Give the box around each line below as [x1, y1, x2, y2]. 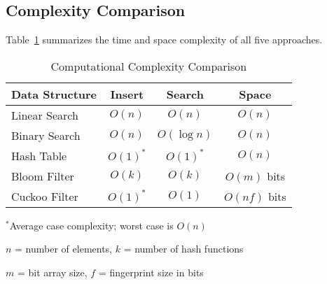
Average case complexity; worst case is [9, 218, 174, 232]
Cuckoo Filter [11, 187, 78, 204]
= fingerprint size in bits [98, 264, 204, 279]
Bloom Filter [11, 167, 74, 184]
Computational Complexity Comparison [50, 57, 247, 74]
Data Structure [11, 85, 97, 102]
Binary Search [11, 127, 81, 143]
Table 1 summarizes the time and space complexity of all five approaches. [6, 32, 323, 47]
